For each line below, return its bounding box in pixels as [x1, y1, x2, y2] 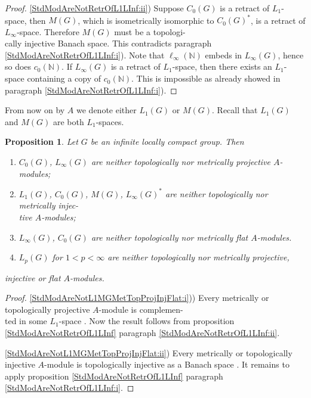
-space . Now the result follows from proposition [58, 315, 235, 327]
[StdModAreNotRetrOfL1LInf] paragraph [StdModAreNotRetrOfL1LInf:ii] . [5, 326, 280, 338]
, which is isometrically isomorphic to [78, 14, 214, 26]
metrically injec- [19, 199, 79, 212]
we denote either [76, 104, 137, 116]
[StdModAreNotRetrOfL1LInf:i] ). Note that [5, 48, 165, 61]
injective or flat [5, 271, 61, 284]
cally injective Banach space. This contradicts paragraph [5, 37, 212, 49]
